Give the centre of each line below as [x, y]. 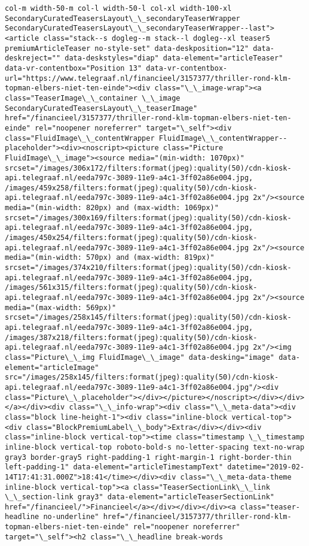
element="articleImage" [52, 367]
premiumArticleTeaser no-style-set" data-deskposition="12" [127, 48]
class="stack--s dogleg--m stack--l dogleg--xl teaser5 [157, 38]
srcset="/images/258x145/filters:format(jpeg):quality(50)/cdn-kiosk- [148, 318]
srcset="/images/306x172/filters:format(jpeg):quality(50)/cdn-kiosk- [148, 168]
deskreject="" [33, 58]
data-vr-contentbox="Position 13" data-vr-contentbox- [116, 68]
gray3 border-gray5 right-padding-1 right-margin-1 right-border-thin [148, 457]
